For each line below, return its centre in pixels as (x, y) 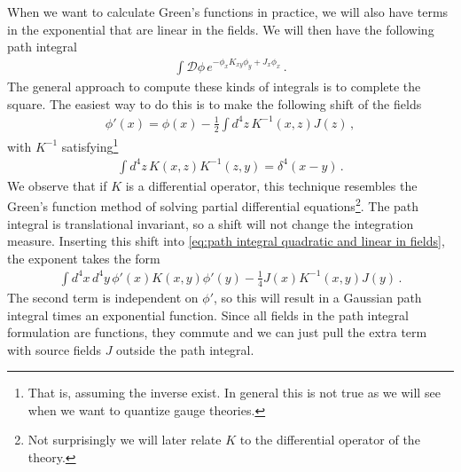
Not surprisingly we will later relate (125, 440)
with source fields (54, 349)
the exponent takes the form (84, 258)
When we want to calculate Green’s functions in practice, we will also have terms (228, 12)
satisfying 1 (90, 145)
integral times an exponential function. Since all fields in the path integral (208, 315)
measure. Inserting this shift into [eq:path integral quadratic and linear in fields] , (226, 241)
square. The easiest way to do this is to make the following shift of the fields (215, 103)
